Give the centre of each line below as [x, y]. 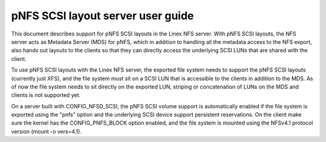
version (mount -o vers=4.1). [46, 131]
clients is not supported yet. [46, 95]
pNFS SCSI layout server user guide [103, 16]
